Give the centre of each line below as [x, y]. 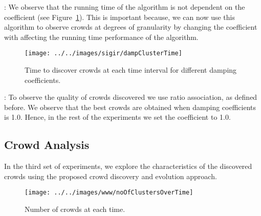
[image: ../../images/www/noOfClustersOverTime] [109, 193]
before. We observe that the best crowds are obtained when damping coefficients [130, 107]
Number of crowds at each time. [75, 209]
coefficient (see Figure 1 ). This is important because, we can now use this [119, 17]
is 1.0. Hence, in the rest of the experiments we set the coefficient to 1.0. [117, 117]
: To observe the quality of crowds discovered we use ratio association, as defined [131, 97]
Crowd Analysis [47, 145]
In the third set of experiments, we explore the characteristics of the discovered [128, 166]
